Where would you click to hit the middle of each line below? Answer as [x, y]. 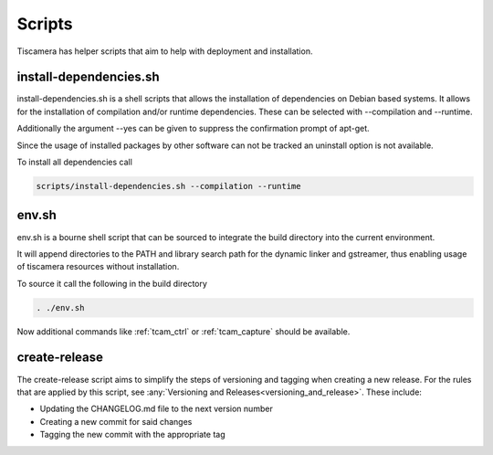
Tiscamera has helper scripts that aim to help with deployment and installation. [165, 51]
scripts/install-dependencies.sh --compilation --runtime [168, 186]
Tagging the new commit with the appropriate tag [132, 435]
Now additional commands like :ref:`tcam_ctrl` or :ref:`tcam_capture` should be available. [184, 331]
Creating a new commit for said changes [116, 421]
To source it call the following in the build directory [112, 283]
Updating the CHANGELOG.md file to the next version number [156, 409]
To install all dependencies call [74, 162]
